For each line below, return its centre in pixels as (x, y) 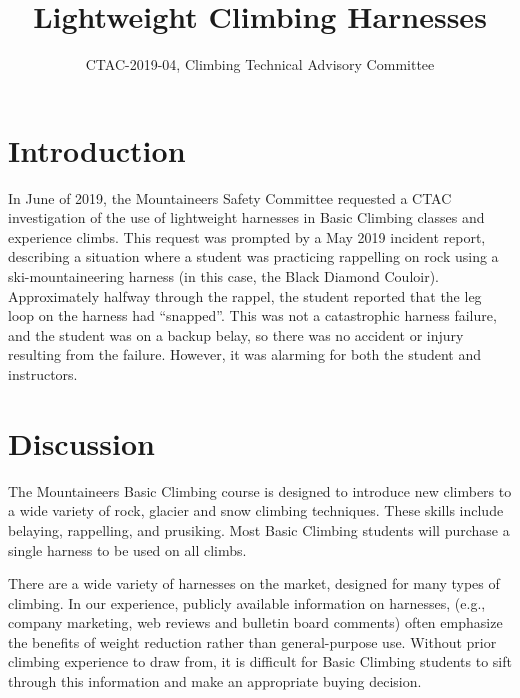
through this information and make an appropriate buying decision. (215, 681)
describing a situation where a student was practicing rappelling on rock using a (253, 256)
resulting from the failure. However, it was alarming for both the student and (244, 354)
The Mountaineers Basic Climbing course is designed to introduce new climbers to (260, 490)
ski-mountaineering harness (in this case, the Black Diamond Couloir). (224, 276)
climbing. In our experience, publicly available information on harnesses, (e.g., (247, 602)
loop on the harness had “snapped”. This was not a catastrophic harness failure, (252, 315)
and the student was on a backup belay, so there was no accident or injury (236, 334)
